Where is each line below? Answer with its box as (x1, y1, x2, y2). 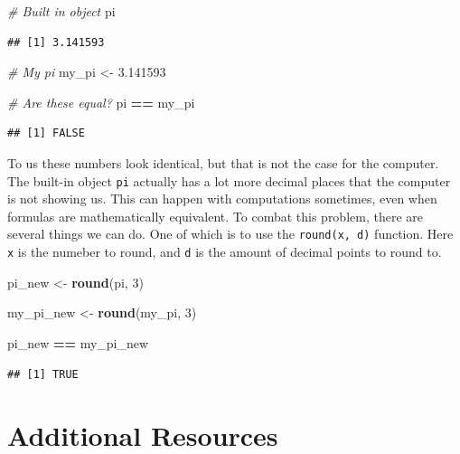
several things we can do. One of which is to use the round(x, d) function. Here (7, 224, 454, 243)
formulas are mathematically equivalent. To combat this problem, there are (7, 206, 423, 225)
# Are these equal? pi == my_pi (7, 92, 195, 111)
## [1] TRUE (7, 367, 79, 381)
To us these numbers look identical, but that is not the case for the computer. (7, 153, 439, 172)
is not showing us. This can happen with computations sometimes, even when (7, 189, 437, 208)
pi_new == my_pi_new (7, 333, 149, 352)
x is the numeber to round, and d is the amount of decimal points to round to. (7, 242, 442, 261)
